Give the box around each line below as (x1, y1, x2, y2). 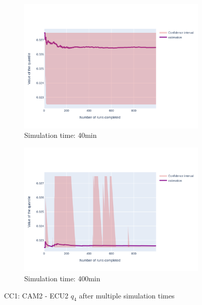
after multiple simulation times (79, 290, 175, 300)
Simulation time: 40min (24, 130, 97, 140)
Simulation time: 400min (24, 273, 100, 283)
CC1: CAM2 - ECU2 (4, 290, 69, 300)
